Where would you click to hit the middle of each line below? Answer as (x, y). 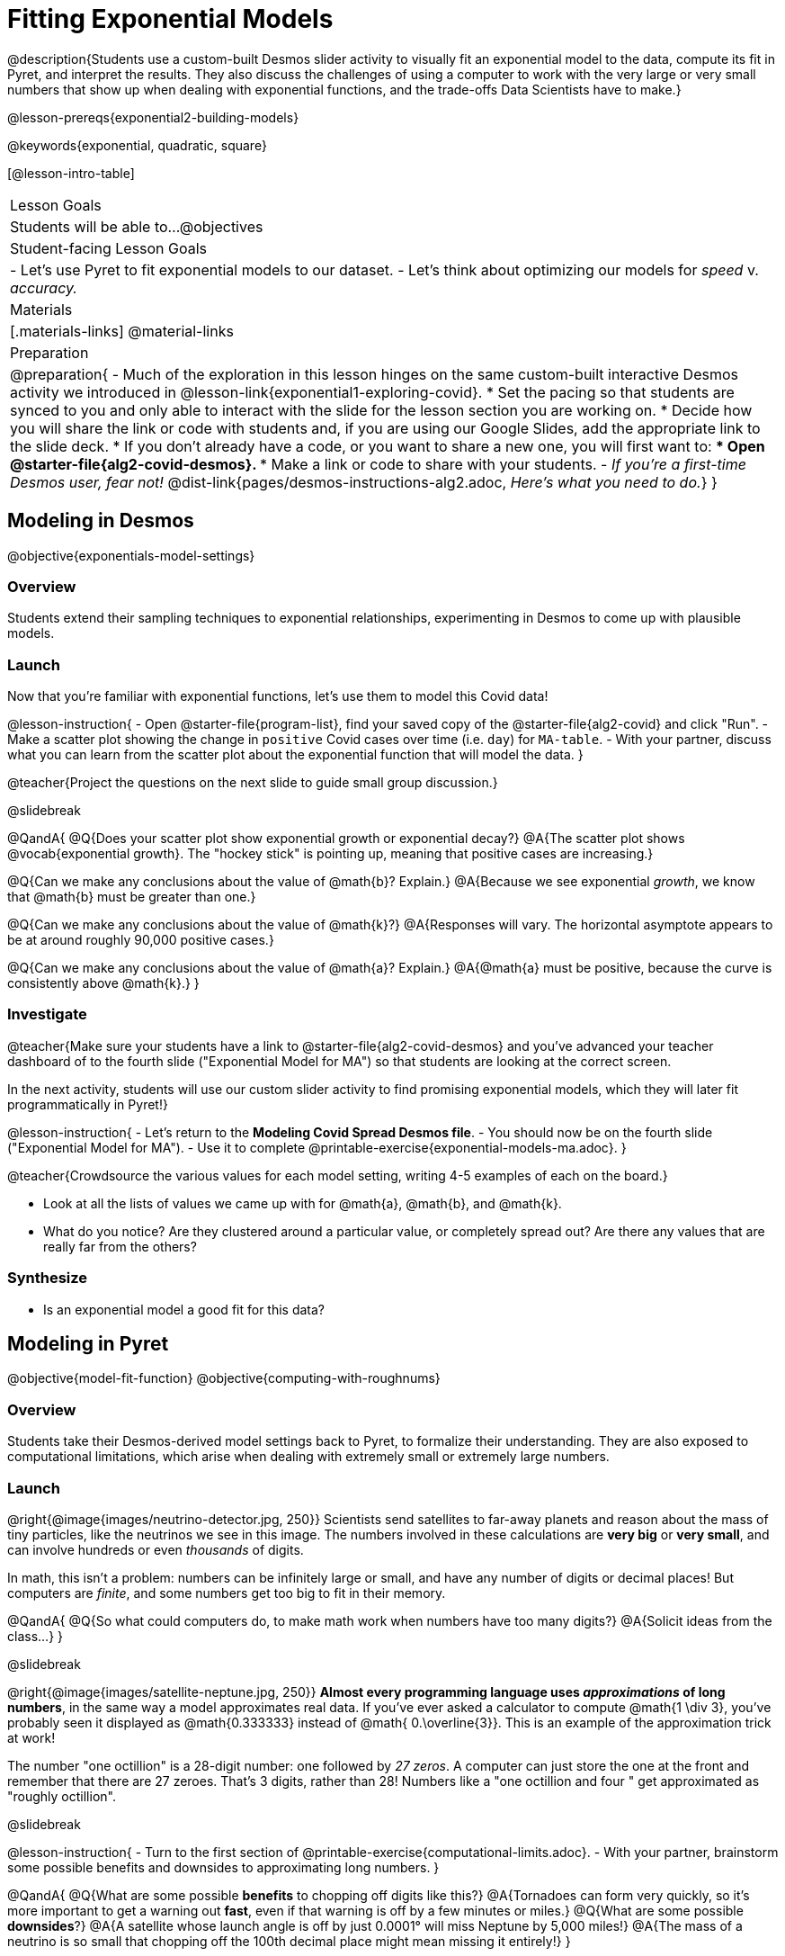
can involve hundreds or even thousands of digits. (156, 1549)
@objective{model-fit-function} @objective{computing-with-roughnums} (224, 1378)
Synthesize (48, 1278)
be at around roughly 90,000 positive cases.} (141, 940)
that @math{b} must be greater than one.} (132, 897)
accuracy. (44, 287)
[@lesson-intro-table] (71, 173)
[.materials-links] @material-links (122, 331)
